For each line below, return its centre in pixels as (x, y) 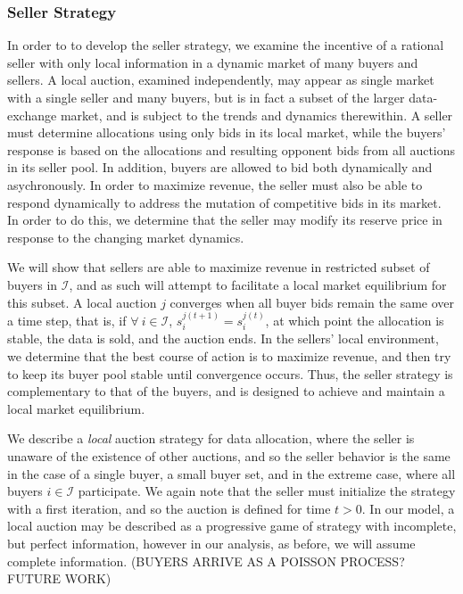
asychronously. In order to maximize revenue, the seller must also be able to (215, 184)
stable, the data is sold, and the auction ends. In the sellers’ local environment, (223, 338)
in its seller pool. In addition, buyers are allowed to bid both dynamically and (220, 167)
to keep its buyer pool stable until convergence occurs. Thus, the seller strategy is (230, 373)
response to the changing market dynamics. (126, 237)
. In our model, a (408, 508)
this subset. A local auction (82, 302)
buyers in (33, 284)
